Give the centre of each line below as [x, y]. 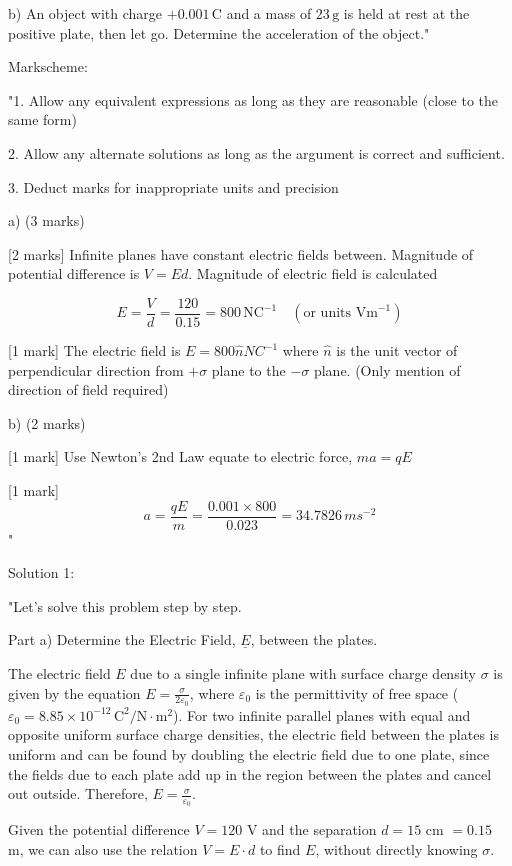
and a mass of [269, 13]
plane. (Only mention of [387, 369]
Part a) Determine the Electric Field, [122, 639]
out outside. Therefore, [78, 793]
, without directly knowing [396, 849]
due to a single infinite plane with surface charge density [303, 673]
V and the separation [311, 829]
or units [327, 313]
